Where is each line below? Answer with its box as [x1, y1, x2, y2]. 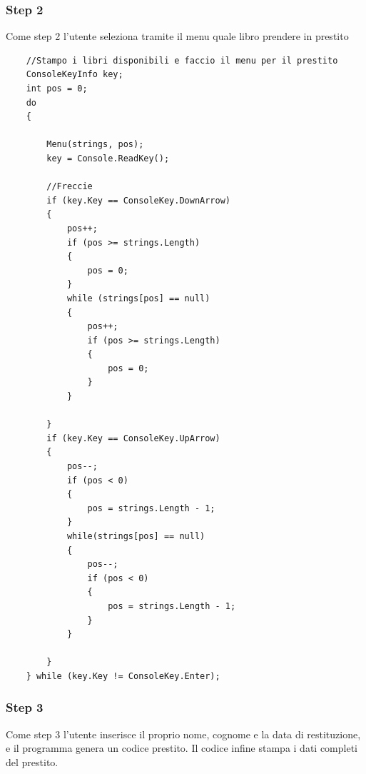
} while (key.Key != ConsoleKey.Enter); [26, 670, 220, 681]
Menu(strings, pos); [46, 139, 144, 150]
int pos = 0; [26, 84, 88, 94]
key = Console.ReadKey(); [46, 153, 170, 164]
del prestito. [6, 754, 59, 769]
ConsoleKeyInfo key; [26, 69, 123, 80]
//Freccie [46, 181, 93, 192]
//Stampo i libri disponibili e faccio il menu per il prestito [26, 55, 338, 66]
